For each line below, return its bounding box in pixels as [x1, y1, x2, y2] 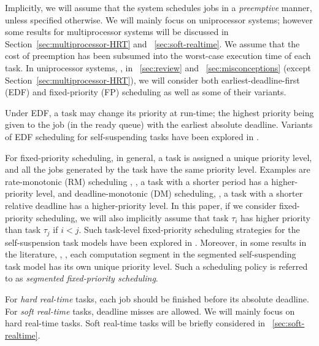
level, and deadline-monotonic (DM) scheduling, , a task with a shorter [36, 187, 303, 200]
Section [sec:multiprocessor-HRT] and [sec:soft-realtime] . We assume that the [5, 37, 300, 50]
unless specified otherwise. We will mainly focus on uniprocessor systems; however [5, 13, 313, 26]
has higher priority [240, 211, 310, 224]
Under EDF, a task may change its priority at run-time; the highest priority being [5, 106, 314, 119]
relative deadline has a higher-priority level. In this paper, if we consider [5, 199, 277, 211]
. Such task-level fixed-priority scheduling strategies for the [79, 223, 300, 236]
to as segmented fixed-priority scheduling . [5, 272, 158, 285]
